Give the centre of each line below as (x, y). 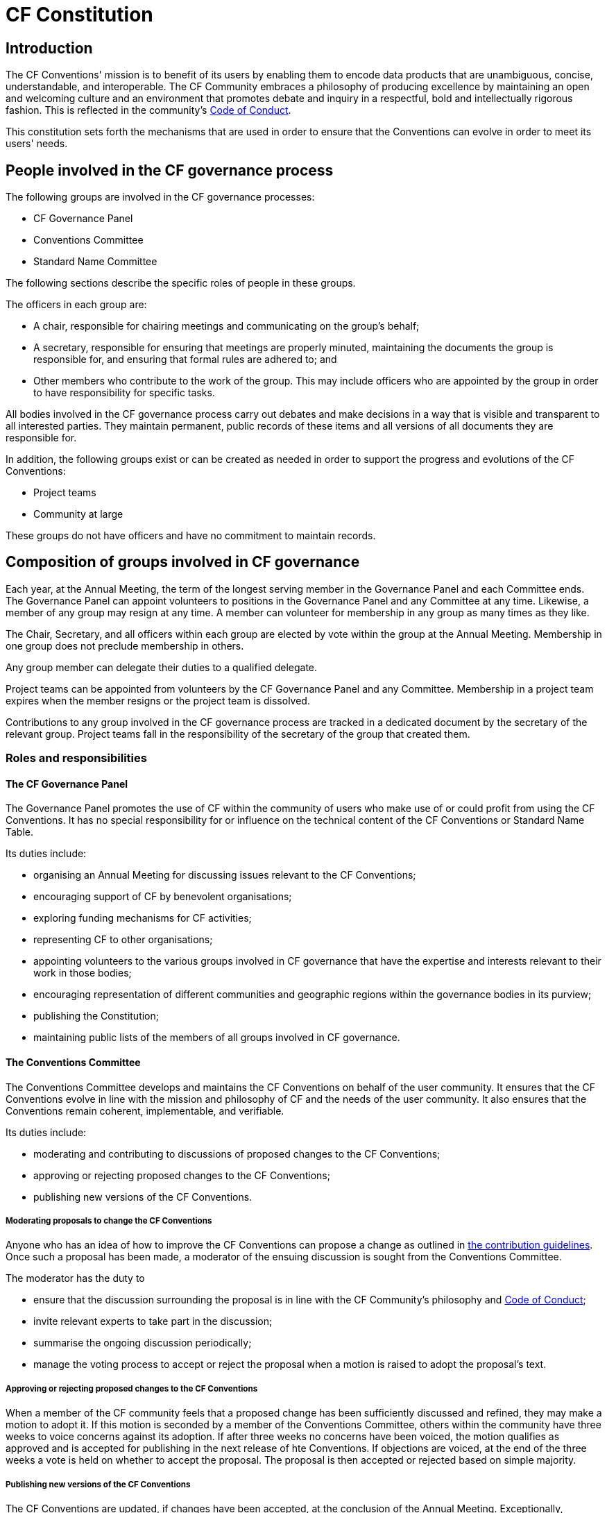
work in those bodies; (83, 973)
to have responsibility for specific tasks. (124, 393)
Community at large (78, 514)
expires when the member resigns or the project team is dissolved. (158, 700)
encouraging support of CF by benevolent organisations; (163, 897)
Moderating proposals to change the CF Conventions (109, 1221)
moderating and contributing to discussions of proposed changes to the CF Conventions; (237, 1153)
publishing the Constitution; (96, 1016)
